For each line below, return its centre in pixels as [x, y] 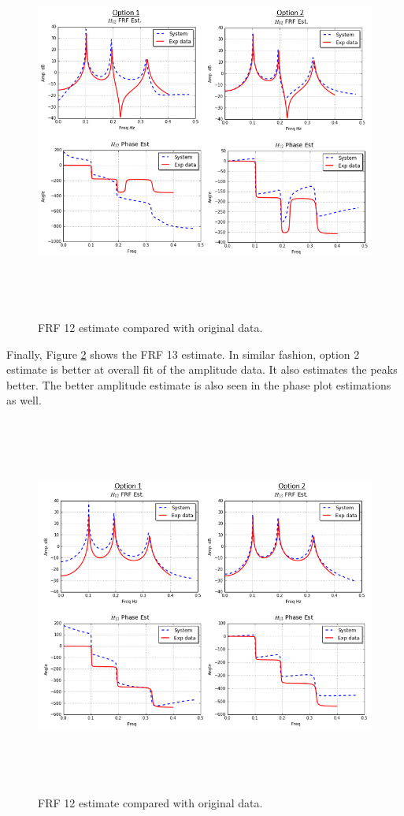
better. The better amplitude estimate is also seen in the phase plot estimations [199, 384]
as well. [24, 400]
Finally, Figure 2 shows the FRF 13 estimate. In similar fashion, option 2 [183, 354]
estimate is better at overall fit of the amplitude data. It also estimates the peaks [202, 369]
